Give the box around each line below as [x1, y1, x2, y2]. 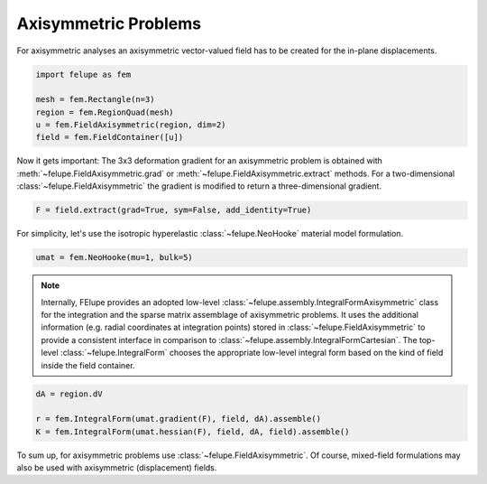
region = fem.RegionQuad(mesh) [35, 107, 175, 117]
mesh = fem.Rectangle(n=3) [35, 95, 155, 105]
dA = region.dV [35, 388, 103, 399]
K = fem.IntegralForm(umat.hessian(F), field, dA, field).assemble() [35, 426, 350, 437]
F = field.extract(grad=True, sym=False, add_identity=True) [35, 205, 312, 216]
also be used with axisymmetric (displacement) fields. [16, 462, 217, 473]
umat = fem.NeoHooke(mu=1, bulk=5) [35, 253, 193, 263]
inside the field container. [41, 359, 135, 370]
